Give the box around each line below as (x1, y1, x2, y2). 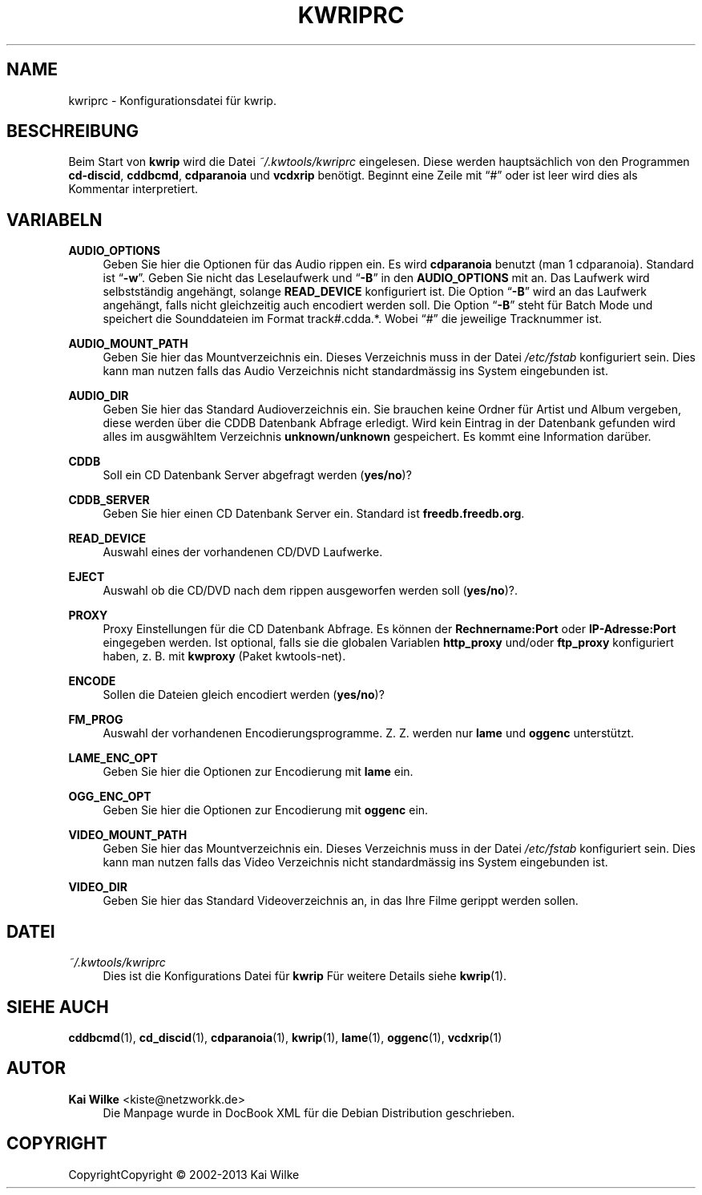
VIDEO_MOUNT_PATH (68, 828, 188, 842)
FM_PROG (68, 713, 123, 727)
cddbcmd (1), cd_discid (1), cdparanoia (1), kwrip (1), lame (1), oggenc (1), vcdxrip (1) (68, 1030, 502, 1044)
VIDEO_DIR (68, 880, 127, 894)
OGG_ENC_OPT (68, 789, 151, 804)
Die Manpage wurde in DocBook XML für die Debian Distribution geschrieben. (103, 1105, 515, 1120)
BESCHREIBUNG (6, 121, 139, 142)
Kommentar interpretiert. (68, 182, 199, 196)
